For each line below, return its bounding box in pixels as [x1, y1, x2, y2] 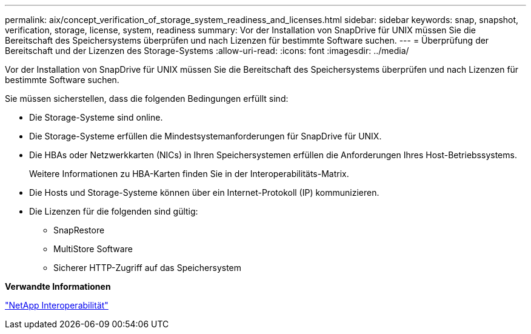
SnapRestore [53, 225, 105, 235]
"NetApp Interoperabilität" [5, 300, 109, 310]
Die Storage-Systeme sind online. [29, 112, 163, 122]
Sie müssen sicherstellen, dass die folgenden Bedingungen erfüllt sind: [5, 93, 289, 104]
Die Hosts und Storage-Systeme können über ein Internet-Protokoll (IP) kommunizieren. [29, 187, 379, 198]
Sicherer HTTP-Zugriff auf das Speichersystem [53, 262, 242, 273]
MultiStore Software [53, 244, 133, 254]
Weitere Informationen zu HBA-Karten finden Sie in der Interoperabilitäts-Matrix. [29, 169, 349, 179]
